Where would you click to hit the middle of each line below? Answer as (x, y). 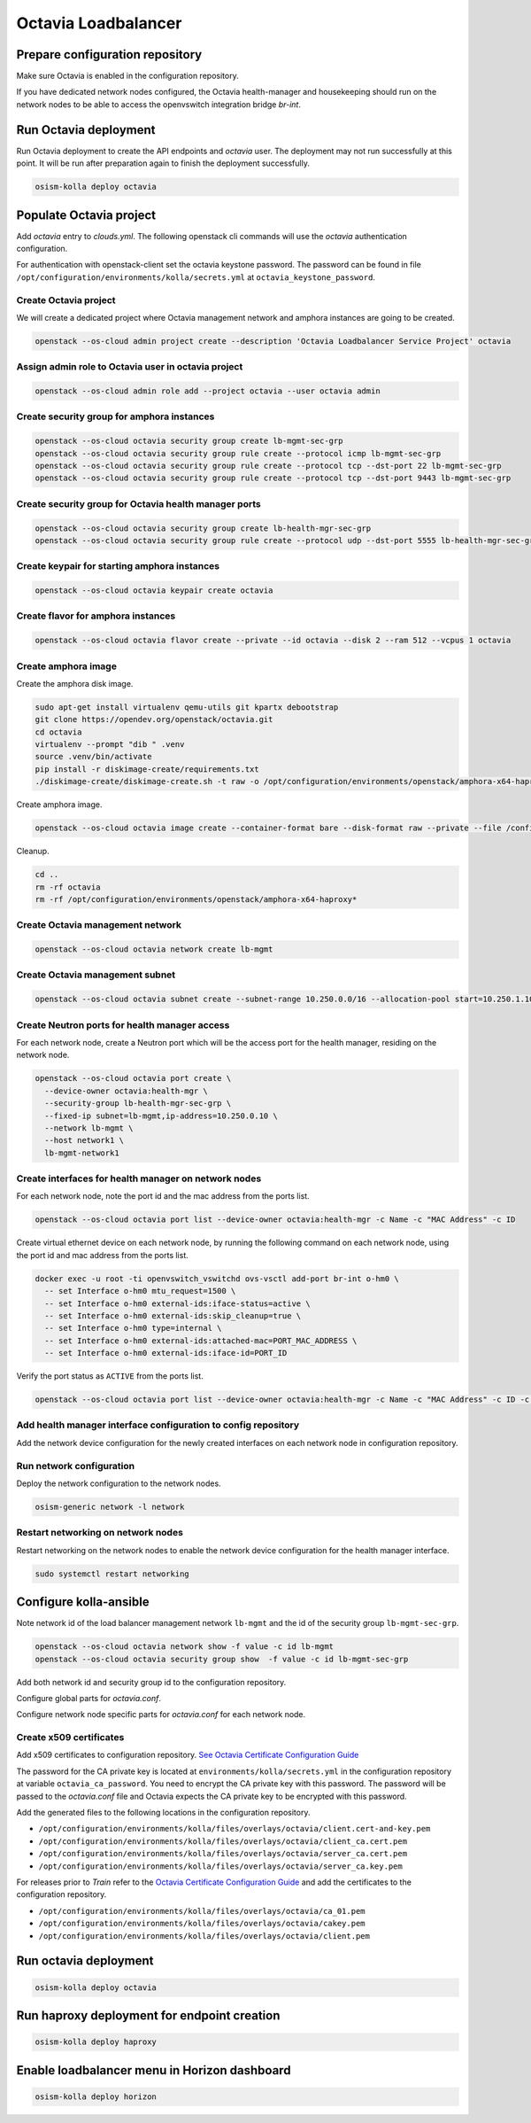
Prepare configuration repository (109, 54)
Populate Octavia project (86, 215)
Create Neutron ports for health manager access (123, 1025)
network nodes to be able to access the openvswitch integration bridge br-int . (158, 104)
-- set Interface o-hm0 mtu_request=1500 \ (140, 1291)
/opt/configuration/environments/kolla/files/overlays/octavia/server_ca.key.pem (220, 1866)
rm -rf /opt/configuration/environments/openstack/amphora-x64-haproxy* (196, 899)
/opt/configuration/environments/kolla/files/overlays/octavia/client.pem (204, 1936)
